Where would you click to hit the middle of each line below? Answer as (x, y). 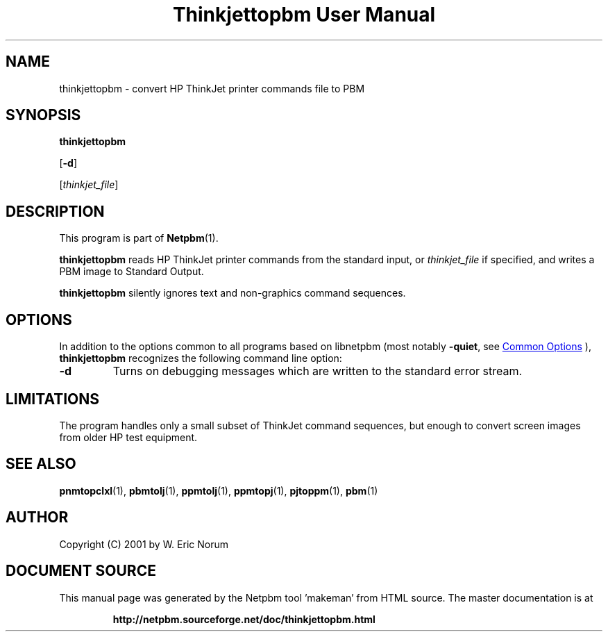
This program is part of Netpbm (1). (139, 238)
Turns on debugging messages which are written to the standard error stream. (318, 371)
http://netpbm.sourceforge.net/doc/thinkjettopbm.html (244, 619)
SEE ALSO (41, 464)
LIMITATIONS (53, 399)
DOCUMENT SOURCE (81, 571)
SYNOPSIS (43, 115)
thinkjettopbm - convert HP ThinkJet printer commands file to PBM (212, 88)
